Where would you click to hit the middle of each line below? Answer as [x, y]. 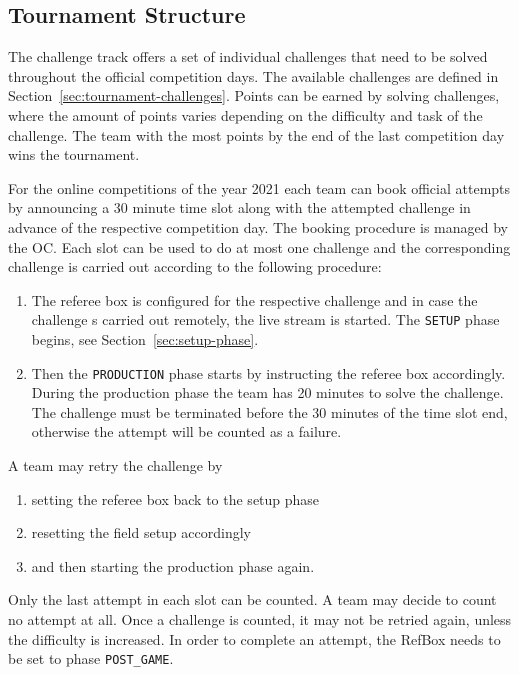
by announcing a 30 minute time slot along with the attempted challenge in [239, 207]
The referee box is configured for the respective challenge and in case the [254, 299]
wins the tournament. [74, 154]
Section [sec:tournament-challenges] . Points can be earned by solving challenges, [254, 95]
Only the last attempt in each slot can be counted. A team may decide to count [252, 599]
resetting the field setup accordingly [141, 532]
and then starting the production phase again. [173, 565]
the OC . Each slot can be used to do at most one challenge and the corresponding [259, 246]
